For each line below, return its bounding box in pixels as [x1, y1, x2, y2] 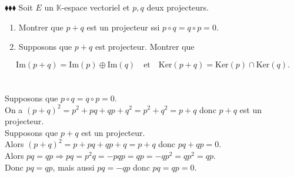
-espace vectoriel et [61, 1, 130, 13]
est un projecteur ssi [86, 21, 160, 33]
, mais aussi [52, 161, 95, 173]
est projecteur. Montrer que [95, 40, 195, 53]
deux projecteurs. [146, 1, 209, 13]
